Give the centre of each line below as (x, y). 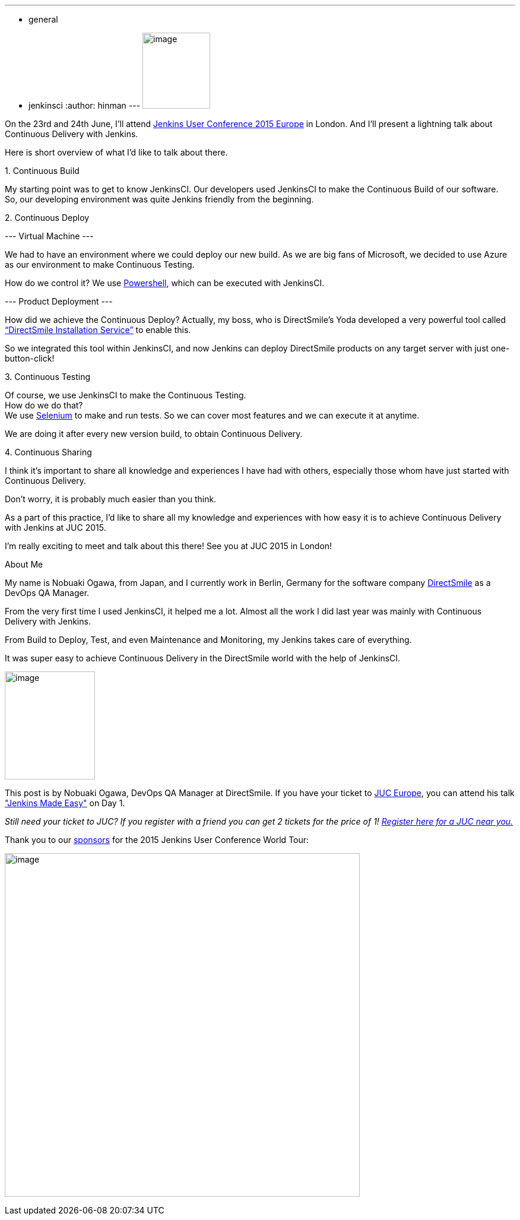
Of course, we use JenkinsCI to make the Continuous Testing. (126, 395)
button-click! (30, 358)
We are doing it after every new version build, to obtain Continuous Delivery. (154, 434)
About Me (24, 564)
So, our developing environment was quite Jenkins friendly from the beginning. (159, 199)
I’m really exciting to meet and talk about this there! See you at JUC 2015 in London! (169, 546)
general (43, 19)
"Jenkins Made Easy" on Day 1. (65, 803)
